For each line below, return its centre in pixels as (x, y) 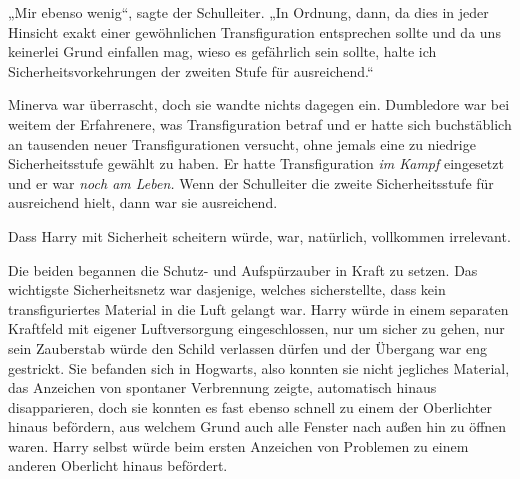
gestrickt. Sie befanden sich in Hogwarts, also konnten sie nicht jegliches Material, (259, 367)
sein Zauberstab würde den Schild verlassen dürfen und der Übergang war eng (247, 347)
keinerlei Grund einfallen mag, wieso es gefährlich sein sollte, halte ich (222, 51)
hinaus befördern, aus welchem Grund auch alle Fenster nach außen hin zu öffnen (257, 426)
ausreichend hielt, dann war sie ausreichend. (143, 202)
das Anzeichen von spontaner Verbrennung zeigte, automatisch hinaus (222, 387)
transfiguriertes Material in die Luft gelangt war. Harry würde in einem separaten (258, 308)
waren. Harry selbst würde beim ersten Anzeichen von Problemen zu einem (238, 445)
